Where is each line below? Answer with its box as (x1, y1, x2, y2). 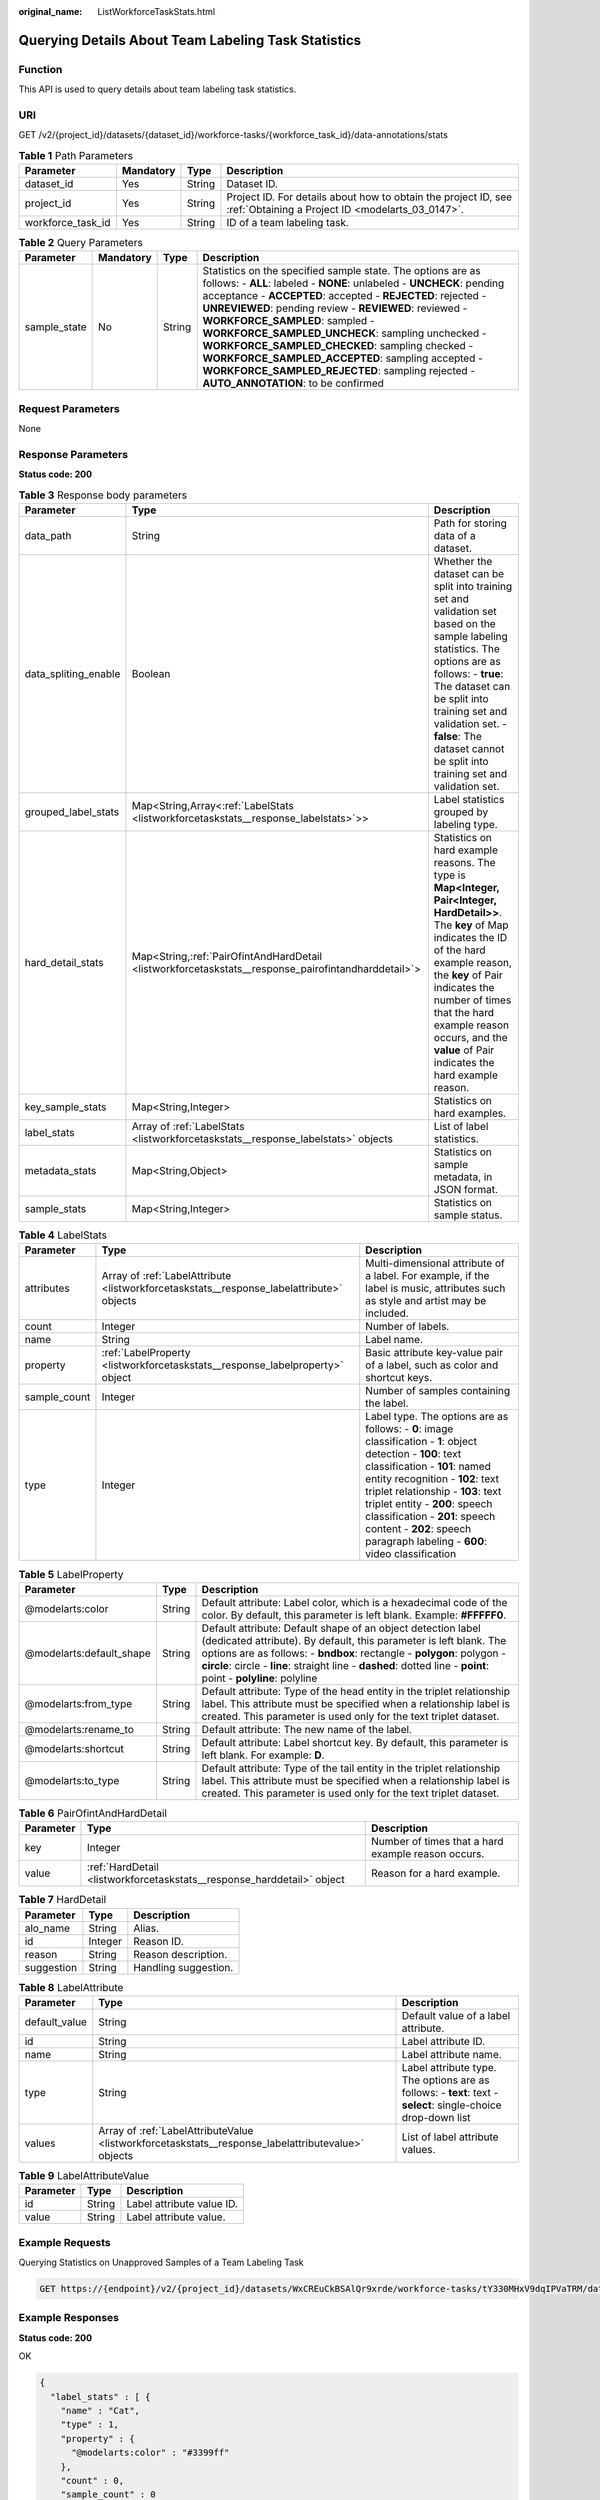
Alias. (133, 1921, 160, 1935)
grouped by (433, 805, 489, 819)
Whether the (433, 555, 493, 569)
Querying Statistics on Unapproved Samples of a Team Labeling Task (18, 2256, 304, 2269)
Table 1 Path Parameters (18, 148, 134, 162)
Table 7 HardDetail (18, 1893, 107, 1907)
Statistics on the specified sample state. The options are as (202, 264, 482, 278)
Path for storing (433, 516, 507, 530)
